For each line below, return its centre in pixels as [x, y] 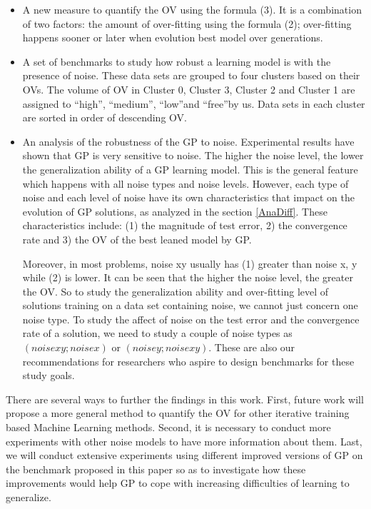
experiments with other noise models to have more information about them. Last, [184, 441]
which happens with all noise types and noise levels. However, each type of [185, 183]
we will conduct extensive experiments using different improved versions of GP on [184, 455]
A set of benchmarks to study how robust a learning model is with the [177, 61]
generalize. [29, 497]
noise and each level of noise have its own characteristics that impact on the [188, 197]
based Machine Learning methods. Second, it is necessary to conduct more [168, 427]
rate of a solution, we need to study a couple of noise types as [157, 333]
